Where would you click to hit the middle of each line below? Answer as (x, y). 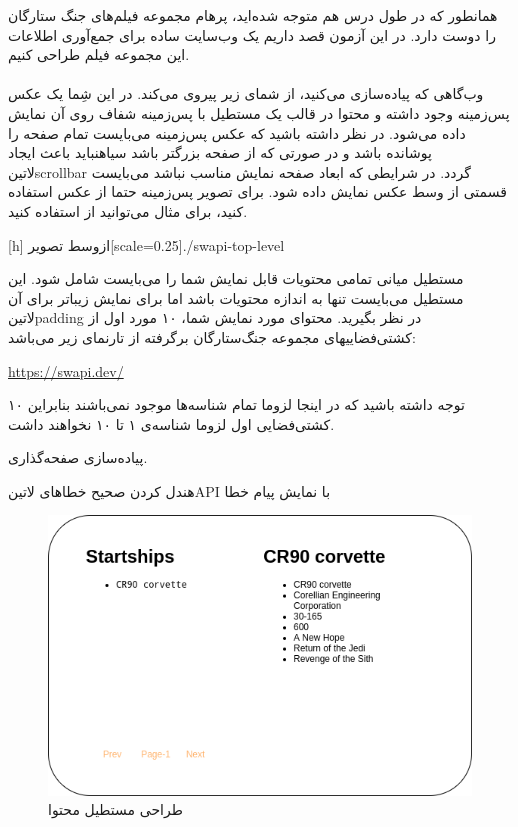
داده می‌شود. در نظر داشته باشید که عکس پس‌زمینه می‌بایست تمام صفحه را (237, 132)
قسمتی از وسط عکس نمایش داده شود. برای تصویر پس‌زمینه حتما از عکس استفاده (257, 191)
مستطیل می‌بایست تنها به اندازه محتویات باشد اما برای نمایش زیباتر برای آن (236, 297)
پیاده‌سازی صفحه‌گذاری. (78, 457)
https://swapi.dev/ (66, 370)
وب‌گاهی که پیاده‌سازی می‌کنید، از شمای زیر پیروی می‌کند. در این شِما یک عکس (246, 93)
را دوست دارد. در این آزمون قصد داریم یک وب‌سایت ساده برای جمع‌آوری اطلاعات (252, 34)
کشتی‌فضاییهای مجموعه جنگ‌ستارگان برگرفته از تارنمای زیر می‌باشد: (212, 336)
